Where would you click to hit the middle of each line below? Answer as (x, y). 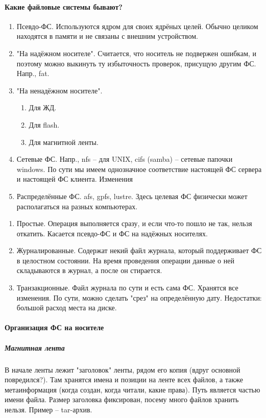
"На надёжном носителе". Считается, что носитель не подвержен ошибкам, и (137, 53)
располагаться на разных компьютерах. (77, 206)
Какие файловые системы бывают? (64, 6)
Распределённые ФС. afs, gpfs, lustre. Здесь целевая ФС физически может (132, 196)
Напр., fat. (33, 73)
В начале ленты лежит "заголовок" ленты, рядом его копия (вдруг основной (123, 369)
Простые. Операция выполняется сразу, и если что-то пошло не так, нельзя (134, 223)
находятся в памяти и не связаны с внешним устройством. (107, 36)
